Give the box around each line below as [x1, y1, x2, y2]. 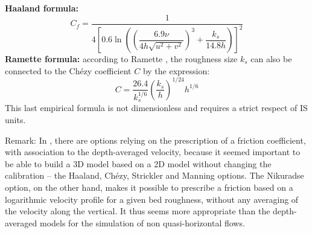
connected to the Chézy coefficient [5, 64, 132, 77]
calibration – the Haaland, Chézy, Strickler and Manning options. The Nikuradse [5, 169, 304, 182]
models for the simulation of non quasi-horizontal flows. [39, 216, 245, 229]
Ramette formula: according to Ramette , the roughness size [5, 53, 238, 65]
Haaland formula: [5, 2, 79, 14]
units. [5, 113, 26, 126]
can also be [250, 53, 292, 65]
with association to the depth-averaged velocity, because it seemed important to [5, 145, 301, 158]
